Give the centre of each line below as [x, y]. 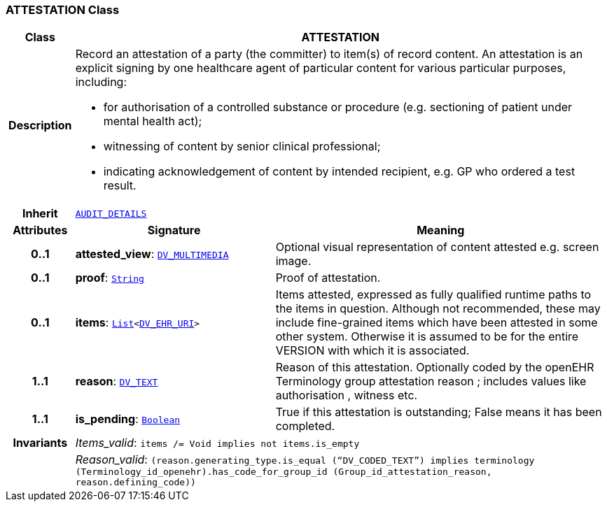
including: [101, 82]
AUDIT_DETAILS [111, 213]
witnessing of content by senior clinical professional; [242, 147]
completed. [305, 426]
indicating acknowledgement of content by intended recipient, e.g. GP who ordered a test [339, 172]
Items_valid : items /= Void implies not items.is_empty [217, 443]
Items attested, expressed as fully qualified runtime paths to [433, 295]
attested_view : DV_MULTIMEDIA [152, 254]
